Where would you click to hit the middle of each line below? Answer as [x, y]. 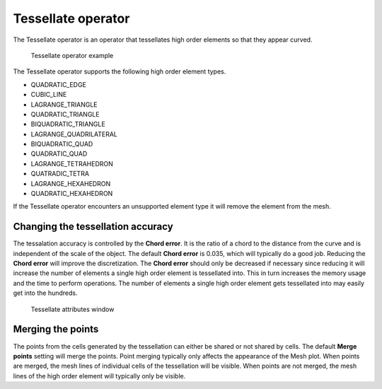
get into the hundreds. [45, 293]
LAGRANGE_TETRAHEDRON [72, 163]
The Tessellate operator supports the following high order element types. [120, 71]
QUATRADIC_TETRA [60, 174]
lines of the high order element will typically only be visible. [99, 376]
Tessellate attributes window [73, 309]
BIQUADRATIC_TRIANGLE [68, 124]
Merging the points [56, 329]
